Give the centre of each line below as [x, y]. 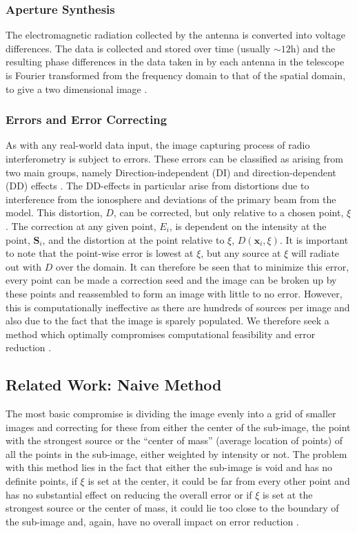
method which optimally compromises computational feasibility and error [161, 334]
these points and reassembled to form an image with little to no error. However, [174, 293]
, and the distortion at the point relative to [133, 239]
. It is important [314, 239]
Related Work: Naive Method [114, 385]
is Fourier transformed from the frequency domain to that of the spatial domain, [176, 75]
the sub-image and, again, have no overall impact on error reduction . [152, 521]
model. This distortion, [54, 212]
